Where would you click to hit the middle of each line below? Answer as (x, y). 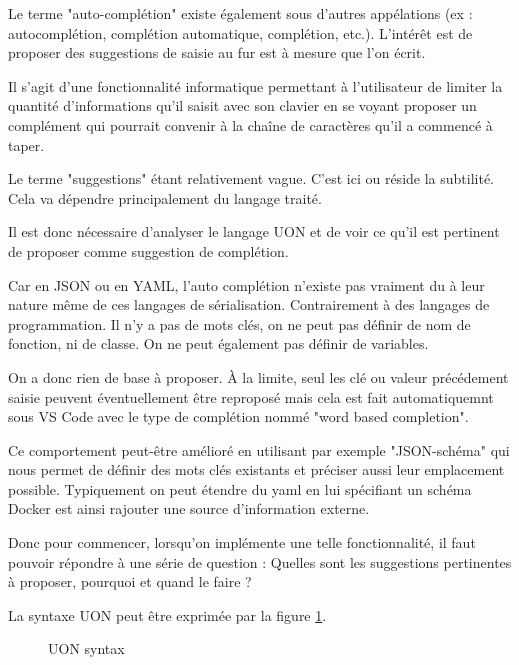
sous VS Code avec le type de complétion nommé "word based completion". (238, 416)
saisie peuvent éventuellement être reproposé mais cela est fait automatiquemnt (251, 396)
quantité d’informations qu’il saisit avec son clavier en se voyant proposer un (242, 105)
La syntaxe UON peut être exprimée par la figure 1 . (167, 614)
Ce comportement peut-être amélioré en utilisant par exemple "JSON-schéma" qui (259, 449)
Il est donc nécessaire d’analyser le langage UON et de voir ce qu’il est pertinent (254, 231)
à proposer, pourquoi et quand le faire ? (130, 581)
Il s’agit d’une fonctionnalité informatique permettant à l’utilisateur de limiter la (255, 85)
